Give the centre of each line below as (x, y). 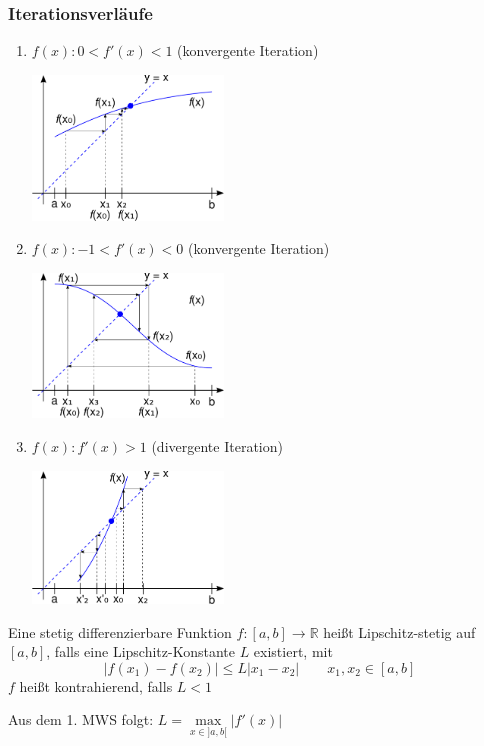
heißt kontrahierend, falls (96, 685)
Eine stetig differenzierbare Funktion (120, 631)
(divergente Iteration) (217, 446)
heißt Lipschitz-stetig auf (399, 631)
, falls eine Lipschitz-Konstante (140, 651)
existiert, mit (293, 651)
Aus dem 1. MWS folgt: (81, 719)
